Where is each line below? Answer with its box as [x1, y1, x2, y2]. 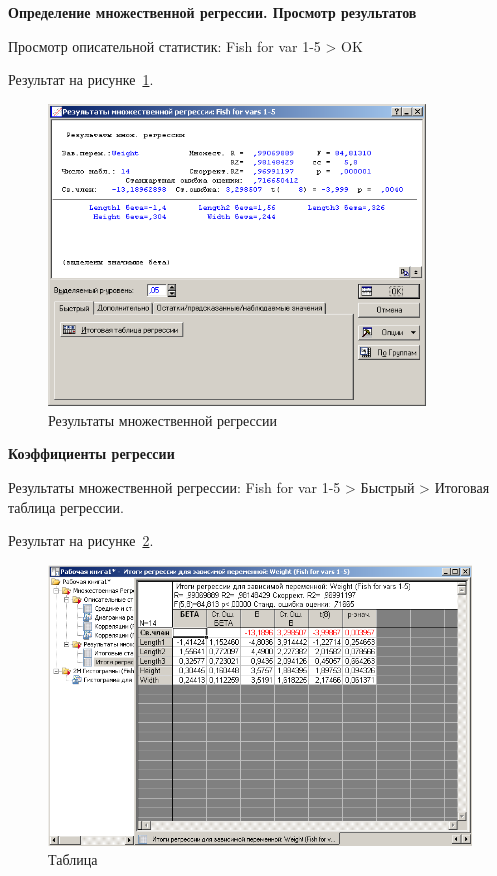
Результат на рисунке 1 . [8, 69, 154, 90]
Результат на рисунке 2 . [8, 530, 154, 551]
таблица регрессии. [8, 496, 124, 517]
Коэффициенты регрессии [8, 443, 175, 464]
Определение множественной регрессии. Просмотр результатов [8, 2, 417, 22]
